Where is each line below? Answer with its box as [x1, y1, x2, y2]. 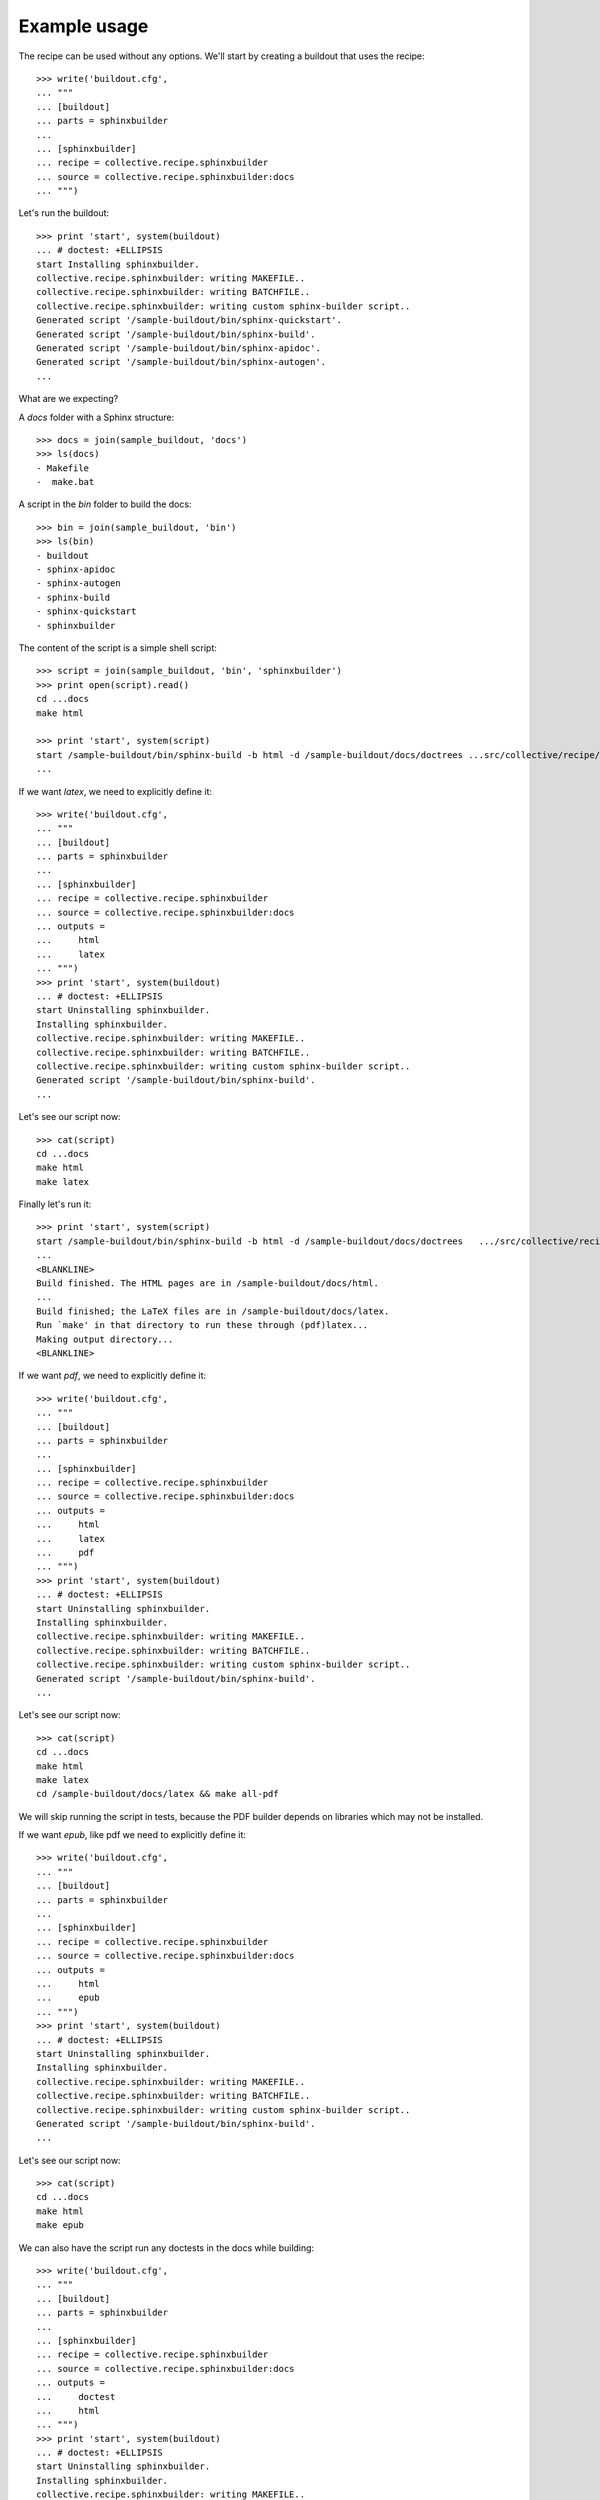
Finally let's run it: [18, 1198, 92, 1210]
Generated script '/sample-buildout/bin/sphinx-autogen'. [36, 356, 327, 368]
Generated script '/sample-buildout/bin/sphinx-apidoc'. [36, 342, 322, 354]
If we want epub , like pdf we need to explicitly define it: [18, 1829, 247, 1841]
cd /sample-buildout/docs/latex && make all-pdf [36, 1788, 279, 1800]
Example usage [18, 15, 149, 37]
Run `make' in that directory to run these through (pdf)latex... [36, 1320, 369, 1331]
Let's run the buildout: [18, 207, 110, 219]
